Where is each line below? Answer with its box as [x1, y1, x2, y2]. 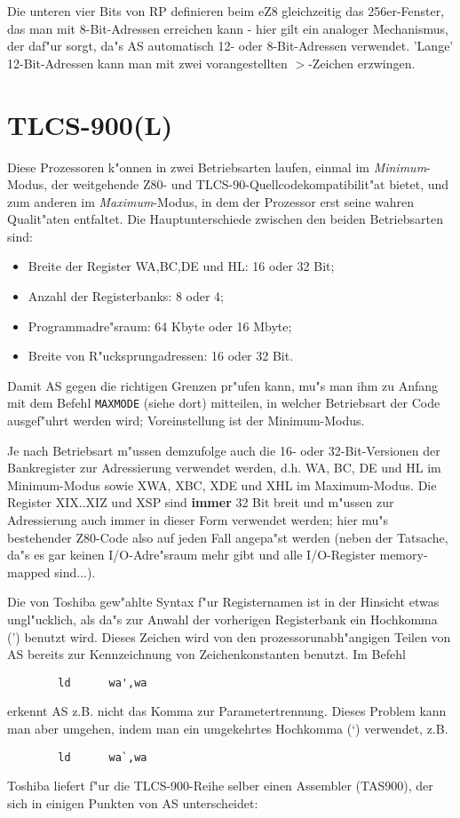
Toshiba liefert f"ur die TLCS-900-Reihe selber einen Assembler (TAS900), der [7, 776, 433, 795]
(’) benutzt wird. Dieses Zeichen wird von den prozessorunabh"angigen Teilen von [7, 627, 451, 646]
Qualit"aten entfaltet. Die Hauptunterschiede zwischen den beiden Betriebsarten [7, 210, 443, 228]
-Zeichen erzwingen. [308, 53, 416, 72]
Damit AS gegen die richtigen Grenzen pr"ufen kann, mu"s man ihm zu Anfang [7, 376, 439, 394]
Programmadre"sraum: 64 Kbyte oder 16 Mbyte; [28, 316, 292, 335]
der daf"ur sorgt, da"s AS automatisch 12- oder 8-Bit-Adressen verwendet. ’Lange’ [7, 36, 454, 55]
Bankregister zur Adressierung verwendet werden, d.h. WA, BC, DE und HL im [7, 458, 441, 477]
